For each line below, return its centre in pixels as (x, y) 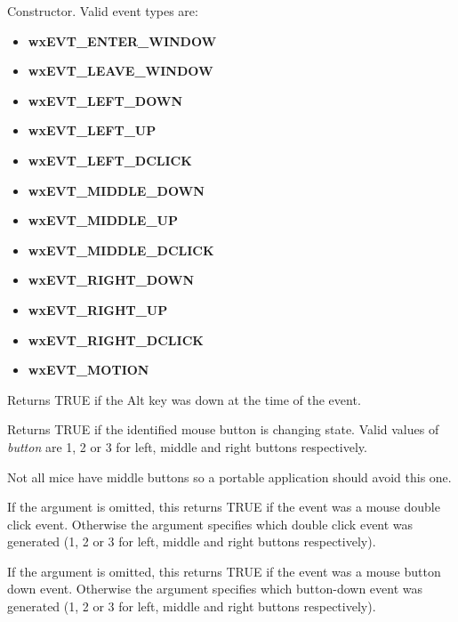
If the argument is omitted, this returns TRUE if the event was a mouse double (224, 507)
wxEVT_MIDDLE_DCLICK (121, 250)
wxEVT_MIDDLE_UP (103, 220)
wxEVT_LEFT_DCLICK (110, 160)
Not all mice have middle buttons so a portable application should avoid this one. (229, 477)
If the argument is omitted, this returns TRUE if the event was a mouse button (224, 571)
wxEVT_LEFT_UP (92, 130)
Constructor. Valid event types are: (103, 11)
